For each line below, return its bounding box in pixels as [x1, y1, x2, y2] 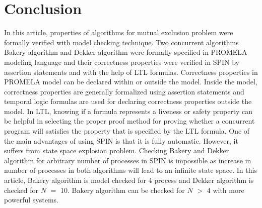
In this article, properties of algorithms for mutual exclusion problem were [4, 27, 233, 38]
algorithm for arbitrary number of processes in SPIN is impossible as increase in [4, 155, 251, 165]
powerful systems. [4, 194, 58, 205]
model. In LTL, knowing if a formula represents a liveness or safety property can [4, 106, 252, 116]
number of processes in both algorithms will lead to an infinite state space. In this [4, 165, 257, 175]
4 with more [207, 184, 244, 195]
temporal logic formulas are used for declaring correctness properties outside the [4, 96, 252, 107]
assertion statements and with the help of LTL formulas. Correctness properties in [4, 66, 258, 77]
